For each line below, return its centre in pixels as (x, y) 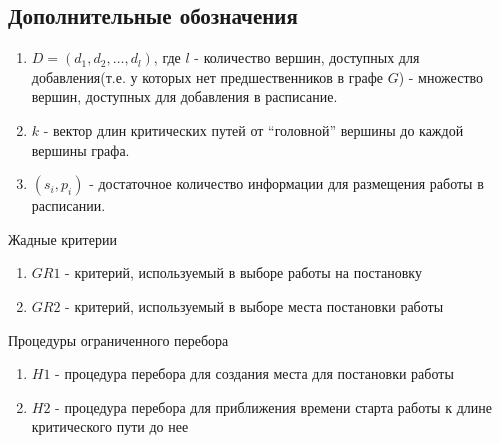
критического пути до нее (110, 426)
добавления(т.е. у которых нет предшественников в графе (207, 76)
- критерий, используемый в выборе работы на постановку (243, 272)
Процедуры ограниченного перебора (118, 339)
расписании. (68, 205)
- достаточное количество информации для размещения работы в (286, 183)
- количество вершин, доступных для (307, 57)
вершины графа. (80, 149)
